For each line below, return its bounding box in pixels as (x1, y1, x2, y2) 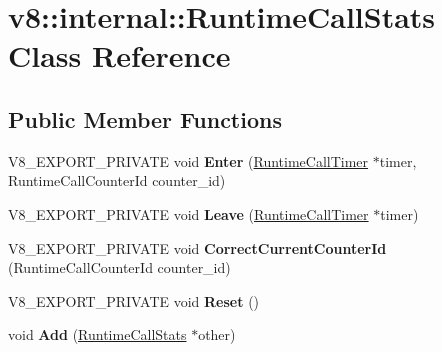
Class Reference (8, 35, 231, 76)
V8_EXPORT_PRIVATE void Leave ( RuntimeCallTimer (8, 203, 369, 224)
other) (198, 324, 236, 345)
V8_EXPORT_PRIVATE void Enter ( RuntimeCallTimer (8, 150, 369, 171)
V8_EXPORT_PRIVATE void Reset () (8, 290, 260, 311)
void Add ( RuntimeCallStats (8, 324, 187, 345)
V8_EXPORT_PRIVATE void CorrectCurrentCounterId (8, 237, 387, 258)
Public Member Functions (8, 103, 282, 134)
